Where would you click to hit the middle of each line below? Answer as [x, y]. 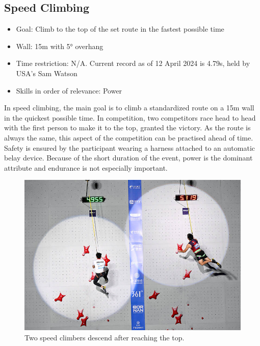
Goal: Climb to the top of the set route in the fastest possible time [120, 29]
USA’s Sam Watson [47, 73]
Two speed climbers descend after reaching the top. [105, 337]
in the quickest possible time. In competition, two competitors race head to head [130, 117]
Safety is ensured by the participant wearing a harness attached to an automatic [130, 147]
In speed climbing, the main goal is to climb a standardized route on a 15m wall [129, 108]
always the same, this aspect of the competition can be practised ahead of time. [129, 137]
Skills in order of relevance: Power [69, 90]
